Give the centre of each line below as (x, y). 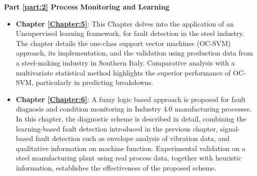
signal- (230, 128)
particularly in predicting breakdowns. (95, 82)
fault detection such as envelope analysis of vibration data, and (133, 138)
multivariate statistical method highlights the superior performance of (123, 72)
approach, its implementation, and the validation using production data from (134, 53)
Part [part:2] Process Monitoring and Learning (87, 6)
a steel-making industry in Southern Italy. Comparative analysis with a (125, 62)
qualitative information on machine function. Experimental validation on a (131, 148)
